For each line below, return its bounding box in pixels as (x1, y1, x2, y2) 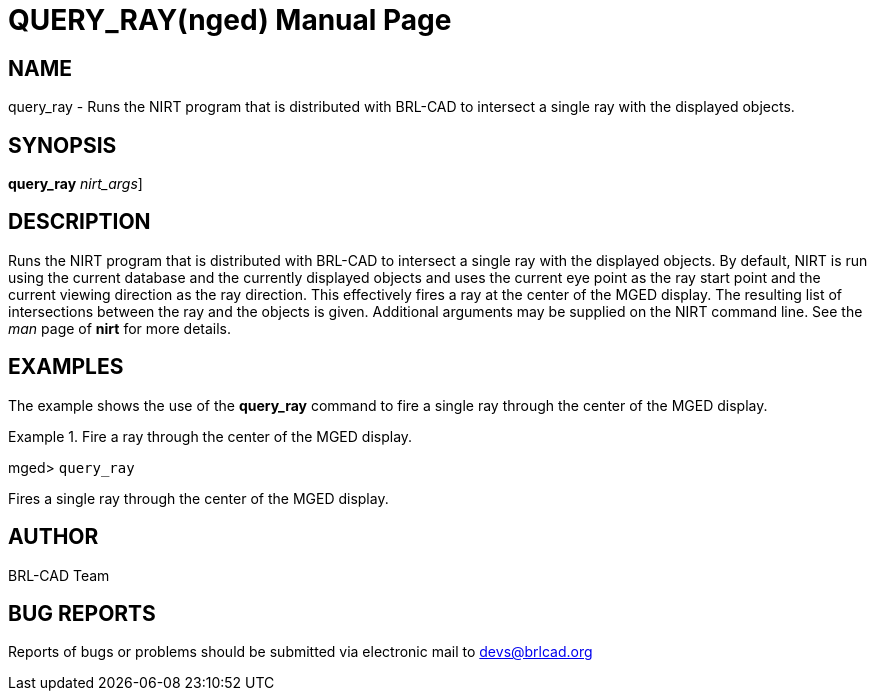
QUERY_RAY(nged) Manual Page (8, 3, 452, 37)
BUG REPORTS (8, 600, 156, 626)
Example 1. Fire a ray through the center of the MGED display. (8, 427, 413, 445)
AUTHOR (8, 524, 99, 550)
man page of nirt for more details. (8, 319, 232, 337)
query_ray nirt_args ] (8, 175, 143, 193)
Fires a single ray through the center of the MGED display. (8, 489, 389, 507)
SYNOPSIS (8, 132, 117, 158)
